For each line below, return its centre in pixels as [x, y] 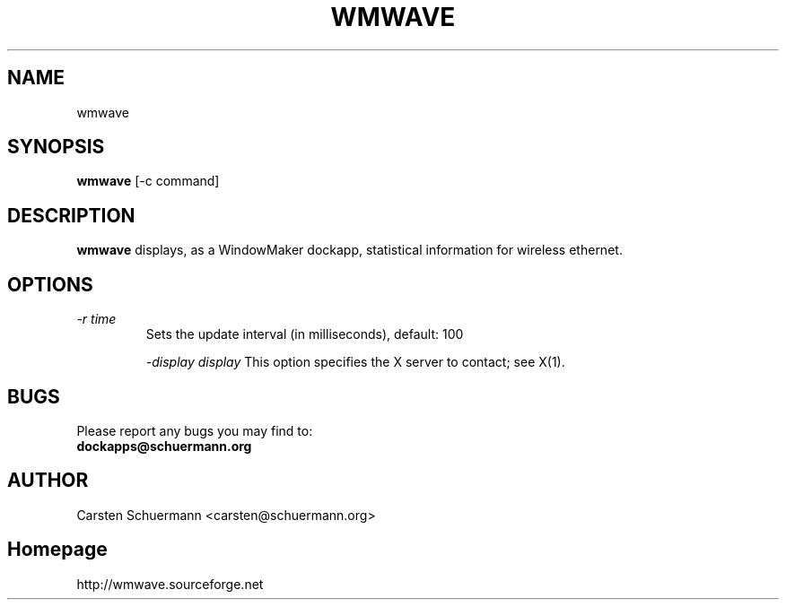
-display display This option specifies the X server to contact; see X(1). [355, 362]
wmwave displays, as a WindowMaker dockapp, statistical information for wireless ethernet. [349, 250]
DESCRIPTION [71, 215]
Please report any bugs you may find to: [195, 430]
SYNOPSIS [56, 147]
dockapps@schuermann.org [164, 446]
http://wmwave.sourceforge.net [170, 584]
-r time [96, 319]
